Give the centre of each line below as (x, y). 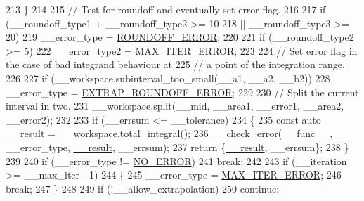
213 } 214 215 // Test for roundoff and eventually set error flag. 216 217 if (166, 9)
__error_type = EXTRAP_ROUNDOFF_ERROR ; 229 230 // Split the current (182, 92)
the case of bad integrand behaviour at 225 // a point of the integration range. (175, 64)
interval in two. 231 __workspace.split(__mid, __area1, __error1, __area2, (175, 106)
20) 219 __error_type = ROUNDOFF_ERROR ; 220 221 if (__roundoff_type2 (180, 37)
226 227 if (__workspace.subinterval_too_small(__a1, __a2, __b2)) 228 (168, 78)
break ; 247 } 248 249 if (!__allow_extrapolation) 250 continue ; (143, 188)
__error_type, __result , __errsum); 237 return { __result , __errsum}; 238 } (177, 147)
